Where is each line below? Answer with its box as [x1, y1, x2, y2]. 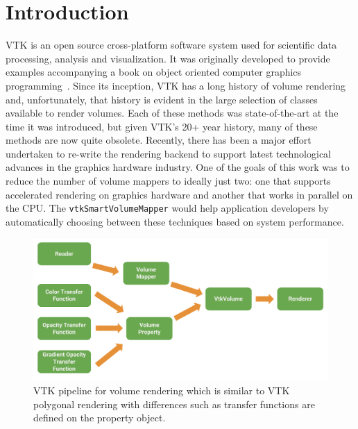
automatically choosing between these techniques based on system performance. [6, 214, 344, 228]
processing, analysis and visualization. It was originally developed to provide [6, 51, 330, 65]
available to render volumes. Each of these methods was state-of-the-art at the [6, 106, 339, 120]
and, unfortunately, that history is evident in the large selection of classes [6, 92, 318, 106]
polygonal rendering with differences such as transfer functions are [33, 396, 315, 411]
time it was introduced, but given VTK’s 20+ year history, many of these [6, 119, 318, 133]
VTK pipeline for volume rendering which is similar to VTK [33, 383, 290, 398]
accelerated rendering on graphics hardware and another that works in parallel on [6, 187, 353, 201]
